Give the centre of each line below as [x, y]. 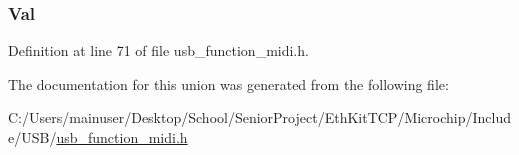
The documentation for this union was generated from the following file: [228, 83]
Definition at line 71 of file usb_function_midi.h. [158, 50]
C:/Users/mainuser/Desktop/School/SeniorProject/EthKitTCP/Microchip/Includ [260, 117]
